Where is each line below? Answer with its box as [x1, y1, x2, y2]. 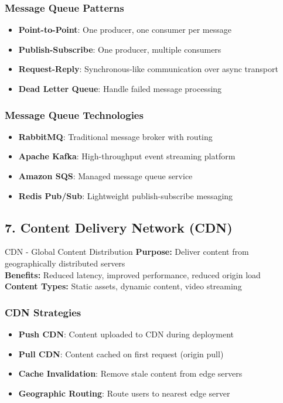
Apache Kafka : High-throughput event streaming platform [18, 150, 236, 162]
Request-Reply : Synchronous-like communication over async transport [18, 63, 278, 75]
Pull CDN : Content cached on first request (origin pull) [18, 347, 224, 360]
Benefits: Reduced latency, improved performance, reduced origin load [5, 268, 261, 281]
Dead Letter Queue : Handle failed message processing [18, 83, 222, 94]
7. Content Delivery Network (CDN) [5, 218, 233, 236]
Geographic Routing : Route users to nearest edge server [18, 387, 230, 399]
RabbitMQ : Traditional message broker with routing [18, 130, 213, 142]
